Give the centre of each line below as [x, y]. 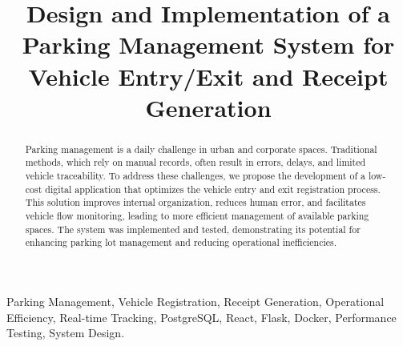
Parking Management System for [208, 44]
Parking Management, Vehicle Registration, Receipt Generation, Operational [195, 301]
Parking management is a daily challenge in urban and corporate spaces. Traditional [201, 149]
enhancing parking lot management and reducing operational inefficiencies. [181, 242]
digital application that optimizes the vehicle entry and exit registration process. [213, 189]
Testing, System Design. [66, 333]
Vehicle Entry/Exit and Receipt [208, 76]
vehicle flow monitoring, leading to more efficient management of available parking [197, 216]
